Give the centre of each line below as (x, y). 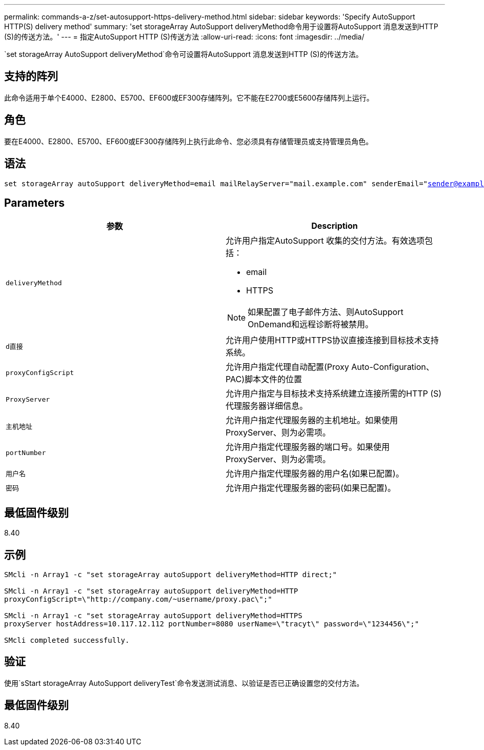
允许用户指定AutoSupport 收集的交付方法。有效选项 (325, 241)
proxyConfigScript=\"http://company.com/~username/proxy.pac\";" (138, 599)
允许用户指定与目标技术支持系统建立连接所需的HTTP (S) (334, 394)
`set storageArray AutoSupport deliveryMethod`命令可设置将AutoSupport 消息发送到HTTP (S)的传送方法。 (184, 54)
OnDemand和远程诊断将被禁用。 (310, 324)
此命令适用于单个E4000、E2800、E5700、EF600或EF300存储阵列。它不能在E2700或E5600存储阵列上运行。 (189, 97)
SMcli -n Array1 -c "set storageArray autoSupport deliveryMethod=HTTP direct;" (171, 575)
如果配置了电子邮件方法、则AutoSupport (326, 312)
